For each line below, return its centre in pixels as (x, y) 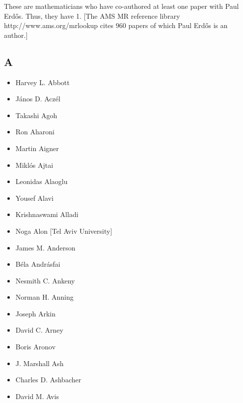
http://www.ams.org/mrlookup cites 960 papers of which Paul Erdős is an (116, 25)
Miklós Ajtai (34, 165)
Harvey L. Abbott (42, 82)
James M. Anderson (45, 247)
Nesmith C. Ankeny (45, 280)
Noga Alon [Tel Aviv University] (64, 231)
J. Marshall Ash (40, 363)
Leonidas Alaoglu (41, 181)
